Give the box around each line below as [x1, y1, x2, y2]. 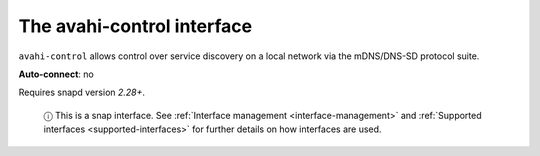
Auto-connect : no [18, 68, 94, 80]
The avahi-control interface [18, 15, 253, 37]
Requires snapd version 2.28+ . [18, 86, 145, 99]
